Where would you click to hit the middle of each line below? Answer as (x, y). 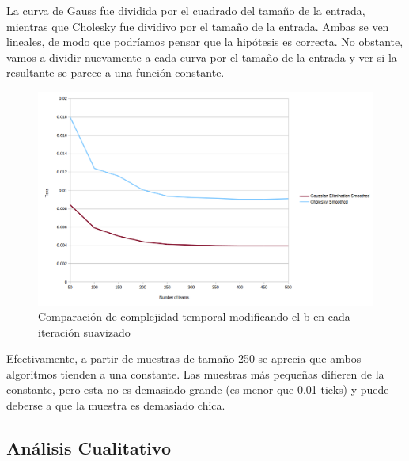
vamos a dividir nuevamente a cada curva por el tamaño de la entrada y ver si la (202, 57)
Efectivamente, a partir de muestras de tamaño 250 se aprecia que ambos (184, 358)
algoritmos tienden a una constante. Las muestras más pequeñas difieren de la (195, 373)
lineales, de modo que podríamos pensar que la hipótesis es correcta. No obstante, (205, 42)
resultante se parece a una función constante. (116, 72)
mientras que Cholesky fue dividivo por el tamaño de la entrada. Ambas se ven (198, 26)
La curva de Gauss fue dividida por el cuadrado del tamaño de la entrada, (186, 10)
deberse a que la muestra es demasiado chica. (116, 405)
